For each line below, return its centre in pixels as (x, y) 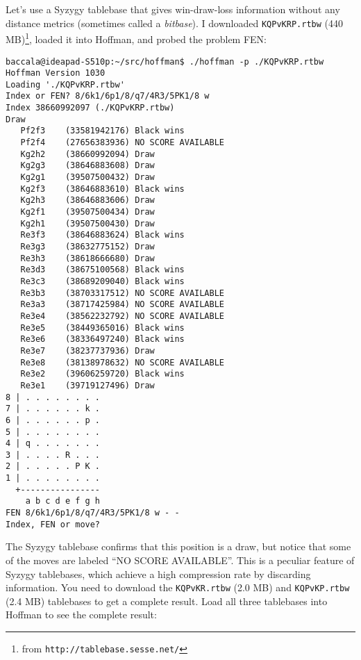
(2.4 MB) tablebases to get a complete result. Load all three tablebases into (167, 601)
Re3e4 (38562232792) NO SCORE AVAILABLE (122, 316)
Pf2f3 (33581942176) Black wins (102, 131)
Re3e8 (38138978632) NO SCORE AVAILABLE (122, 362)
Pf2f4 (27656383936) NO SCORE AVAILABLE (122, 143)
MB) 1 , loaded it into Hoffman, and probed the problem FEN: (136, 38)
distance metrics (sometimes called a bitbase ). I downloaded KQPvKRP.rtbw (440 (174, 23)
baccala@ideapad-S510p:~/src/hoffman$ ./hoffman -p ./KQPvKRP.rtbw (165, 61)
